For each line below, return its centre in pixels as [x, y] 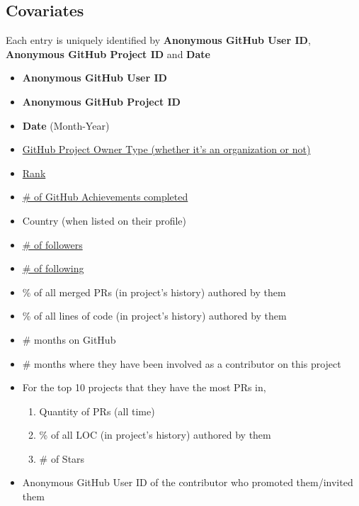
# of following [53, 268]
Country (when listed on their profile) [104, 220]
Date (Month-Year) [66, 125]
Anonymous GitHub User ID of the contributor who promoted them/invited [188, 482]
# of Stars [62, 458]
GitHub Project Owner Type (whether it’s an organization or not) [166, 149]
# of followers [52, 244]
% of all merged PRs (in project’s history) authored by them [154, 292]
